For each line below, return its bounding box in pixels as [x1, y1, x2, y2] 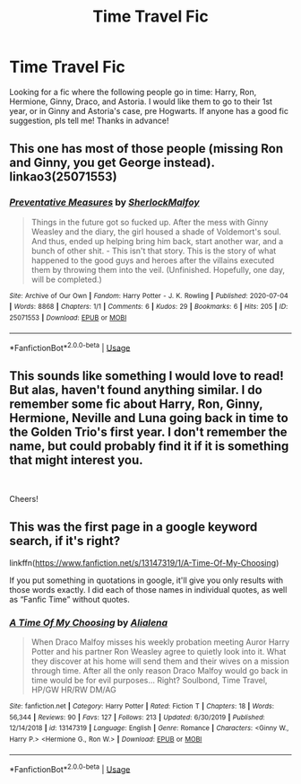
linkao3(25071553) [9, 169, 118, 185]
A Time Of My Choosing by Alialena [9, 616, 168, 629]
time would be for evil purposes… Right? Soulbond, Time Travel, [30, 675, 268, 686]
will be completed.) [30, 274, 103, 285]
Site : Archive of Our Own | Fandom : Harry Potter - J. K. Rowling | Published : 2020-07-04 [9, 291, 288, 300]
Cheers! [9, 494, 39, 505]
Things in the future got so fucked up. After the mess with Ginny [30, 216, 269, 227]
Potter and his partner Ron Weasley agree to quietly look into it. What [30, 647, 287, 657]
